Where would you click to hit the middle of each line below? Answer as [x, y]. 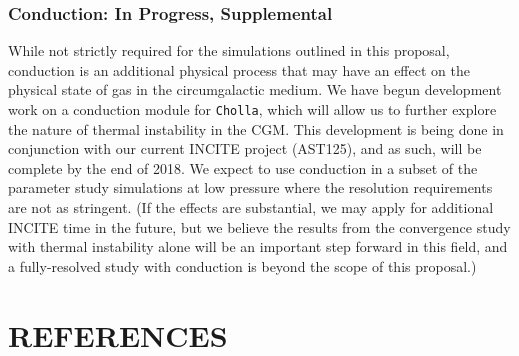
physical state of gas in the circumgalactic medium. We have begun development [255, 89]
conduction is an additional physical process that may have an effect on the [239, 69]
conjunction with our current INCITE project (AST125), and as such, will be [245, 148]
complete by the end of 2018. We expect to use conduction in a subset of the [243, 167]
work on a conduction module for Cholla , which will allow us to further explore [252, 109]
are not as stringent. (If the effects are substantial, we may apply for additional [251, 207]
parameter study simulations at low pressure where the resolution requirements [250, 187]
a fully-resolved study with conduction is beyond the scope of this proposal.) [242, 265]
